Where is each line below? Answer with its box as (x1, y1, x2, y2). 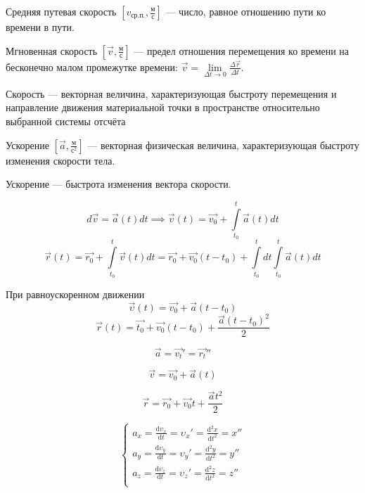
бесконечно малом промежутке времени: (6, 59, 178, 74)
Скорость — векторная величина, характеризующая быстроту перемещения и (6, 86, 337, 101)
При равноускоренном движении (6, 286, 145, 301)
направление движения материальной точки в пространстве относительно (6, 100, 320, 115)
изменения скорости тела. (6, 153, 115, 167)
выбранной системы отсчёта (6, 114, 126, 129)
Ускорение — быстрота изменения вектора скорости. (6, 177, 231, 191)
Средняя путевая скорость (6, 4, 117, 18)
